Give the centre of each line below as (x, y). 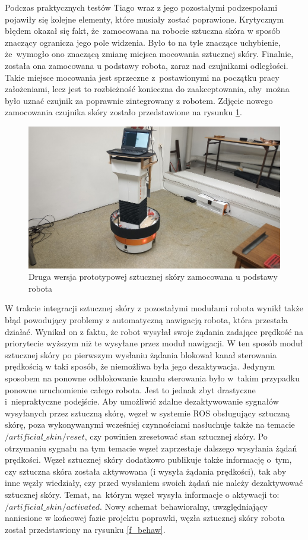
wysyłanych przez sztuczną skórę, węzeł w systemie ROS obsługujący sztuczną (147, 413)
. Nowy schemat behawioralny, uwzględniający (184, 506)
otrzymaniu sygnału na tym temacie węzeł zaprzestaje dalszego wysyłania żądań (151, 448)
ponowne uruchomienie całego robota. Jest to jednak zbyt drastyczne (130, 389)
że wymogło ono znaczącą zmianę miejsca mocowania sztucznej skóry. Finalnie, (149, 54)
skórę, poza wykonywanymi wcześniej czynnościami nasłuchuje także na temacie (150, 424)
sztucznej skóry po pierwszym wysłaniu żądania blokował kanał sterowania (141, 354)
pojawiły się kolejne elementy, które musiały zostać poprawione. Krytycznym (145, 19)
